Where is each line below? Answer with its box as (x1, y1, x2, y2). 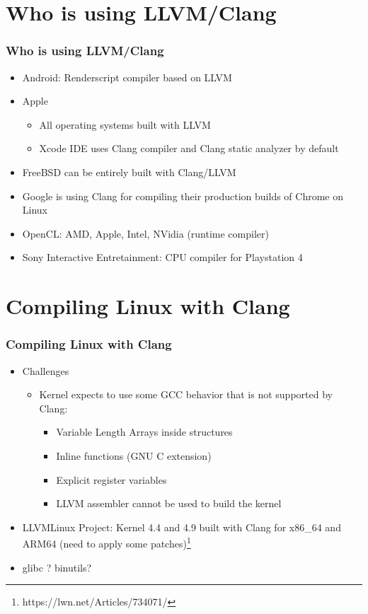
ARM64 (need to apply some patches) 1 (22, 534, 191, 550)
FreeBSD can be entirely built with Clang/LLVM (22, 164, 236, 179)
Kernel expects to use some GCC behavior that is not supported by (39, 387, 333, 402)
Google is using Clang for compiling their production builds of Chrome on (22, 188, 344, 203)
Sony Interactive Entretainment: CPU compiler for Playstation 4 (22, 250, 303, 265)
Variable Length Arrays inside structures (56, 424, 233, 439)
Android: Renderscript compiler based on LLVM (22, 69, 232, 84)
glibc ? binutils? (22, 560, 92, 574)
